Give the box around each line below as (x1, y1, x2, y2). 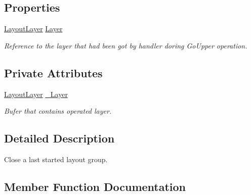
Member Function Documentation (4, 178, 186, 194)
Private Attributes (4, 65, 103, 80)
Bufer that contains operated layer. (4, 106, 112, 116)
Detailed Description (4, 130, 115, 146)
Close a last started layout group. (4, 154, 108, 164)
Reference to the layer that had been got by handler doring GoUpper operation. (4, 40, 247, 51)
